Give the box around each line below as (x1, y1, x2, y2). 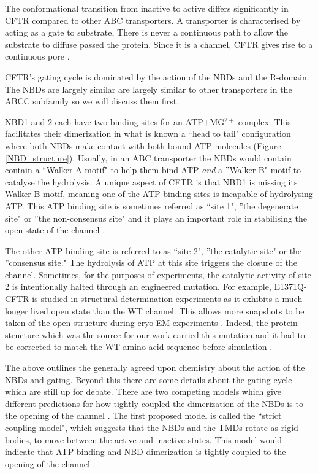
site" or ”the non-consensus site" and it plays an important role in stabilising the (5, 211, 308, 224)
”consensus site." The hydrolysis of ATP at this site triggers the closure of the (5, 256, 297, 269)
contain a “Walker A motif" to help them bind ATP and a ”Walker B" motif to (5, 163, 301, 176)
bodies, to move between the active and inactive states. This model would (5, 433, 282, 446)
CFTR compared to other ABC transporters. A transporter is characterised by (5, 14, 301, 26)
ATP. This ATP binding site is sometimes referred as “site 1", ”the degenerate (5, 199, 298, 212)
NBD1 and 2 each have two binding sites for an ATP (5, 115, 203, 128)
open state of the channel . (5, 223, 105, 236)
